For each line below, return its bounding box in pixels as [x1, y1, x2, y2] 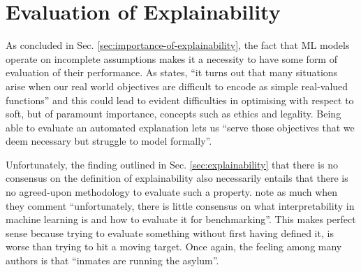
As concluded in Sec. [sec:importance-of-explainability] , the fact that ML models [6, 38, 350, 52]
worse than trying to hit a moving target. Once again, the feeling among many [6, 239, 342, 254]
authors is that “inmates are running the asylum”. [6, 253, 219, 268]
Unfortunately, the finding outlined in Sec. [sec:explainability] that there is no [6, 157, 338, 171]
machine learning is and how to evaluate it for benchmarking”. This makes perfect [6, 212, 356, 227]
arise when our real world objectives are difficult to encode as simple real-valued [6, 78, 348, 93]
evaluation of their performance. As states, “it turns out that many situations [6, 65, 338, 80]
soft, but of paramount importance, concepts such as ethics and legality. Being [6, 106, 341, 121]
